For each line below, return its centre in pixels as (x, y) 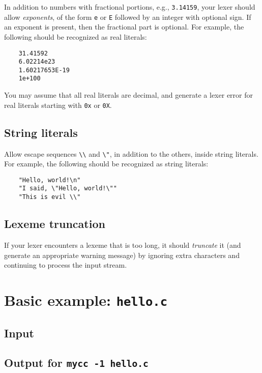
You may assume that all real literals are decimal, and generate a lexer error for (128, 95)
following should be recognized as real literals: (76, 36)
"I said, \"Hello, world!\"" (68, 189)
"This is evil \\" (50, 197)
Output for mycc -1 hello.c (76, 363)
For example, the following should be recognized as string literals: (106, 164)
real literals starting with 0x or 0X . (58, 105)
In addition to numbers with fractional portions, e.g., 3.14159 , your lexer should (130, 7)
